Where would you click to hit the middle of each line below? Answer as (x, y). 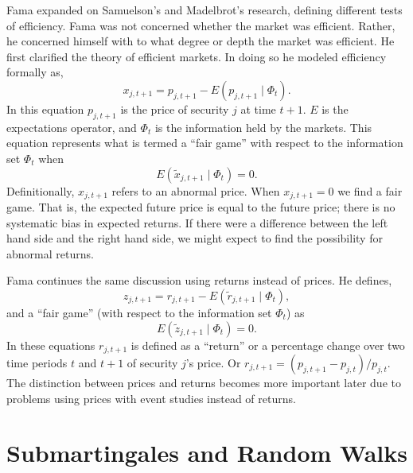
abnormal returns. (50, 253)
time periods (37, 363)
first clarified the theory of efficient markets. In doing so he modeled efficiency (197, 56)
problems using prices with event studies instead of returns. (151, 398)
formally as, (35, 72)
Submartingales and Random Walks (207, 453)
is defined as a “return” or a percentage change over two (268, 345)
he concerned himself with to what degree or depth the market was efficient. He (201, 41)
